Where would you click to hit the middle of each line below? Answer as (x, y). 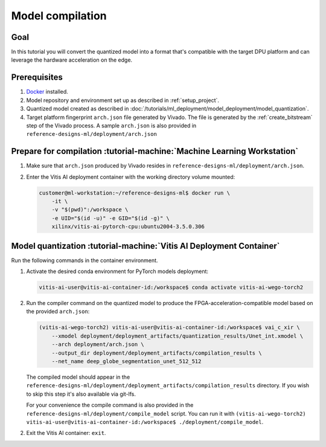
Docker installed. (47, 92)
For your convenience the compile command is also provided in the (110, 405)
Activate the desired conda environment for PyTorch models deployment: (117, 271)
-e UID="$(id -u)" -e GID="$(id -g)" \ (111, 218)
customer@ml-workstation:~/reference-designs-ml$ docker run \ (135, 193)
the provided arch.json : (58, 312)
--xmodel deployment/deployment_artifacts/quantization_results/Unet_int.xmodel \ (177, 336)
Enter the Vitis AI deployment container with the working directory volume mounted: (131, 177)
